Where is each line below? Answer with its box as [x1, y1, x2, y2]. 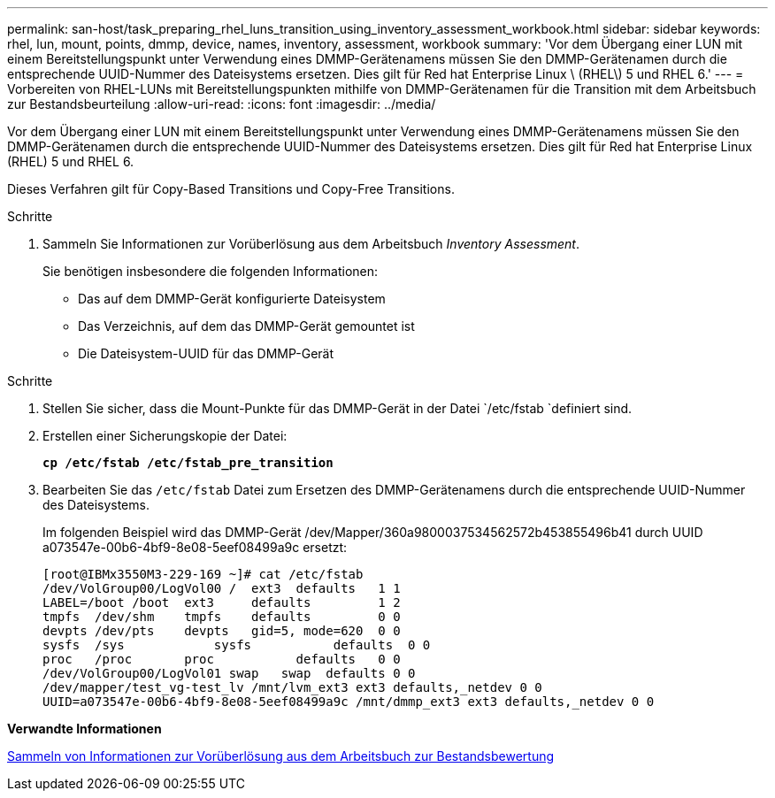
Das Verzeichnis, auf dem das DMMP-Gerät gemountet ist [78, 318, 415, 334]
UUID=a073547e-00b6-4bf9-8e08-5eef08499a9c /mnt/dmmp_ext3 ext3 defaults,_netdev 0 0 [42, 694, 655, 709]
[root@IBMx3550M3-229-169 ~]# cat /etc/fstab [42, 567, 364, 581]
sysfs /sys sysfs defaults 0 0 [42, 638, 431, 652]
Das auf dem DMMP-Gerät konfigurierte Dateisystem [78, 291, 386, 306]
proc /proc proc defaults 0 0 [42, 652, 401, 666]
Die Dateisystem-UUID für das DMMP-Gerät [78, 346, 334, 361]
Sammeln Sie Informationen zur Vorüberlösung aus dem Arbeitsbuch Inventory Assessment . [42, 236, 580, 251]
